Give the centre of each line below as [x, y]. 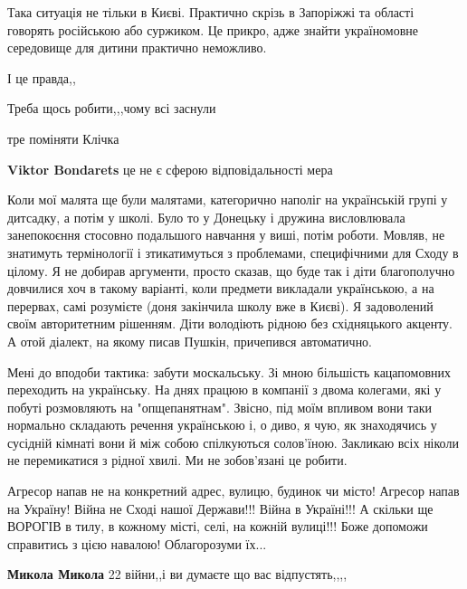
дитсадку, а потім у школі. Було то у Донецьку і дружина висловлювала [206, 217]
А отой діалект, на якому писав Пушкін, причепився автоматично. [190, 341]
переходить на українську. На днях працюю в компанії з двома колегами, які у [224, 389]
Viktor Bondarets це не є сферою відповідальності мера [170, 169]
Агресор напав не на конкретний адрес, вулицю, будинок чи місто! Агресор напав [233, 491]
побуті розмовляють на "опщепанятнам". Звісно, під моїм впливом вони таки [219, 407]
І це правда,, [42, 77]
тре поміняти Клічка [63, 138]
